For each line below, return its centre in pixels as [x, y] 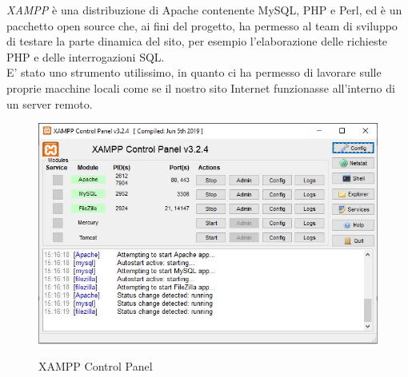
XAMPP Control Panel [96, 366]
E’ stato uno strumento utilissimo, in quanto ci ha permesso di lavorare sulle [194, 72]
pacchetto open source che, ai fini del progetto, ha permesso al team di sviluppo [202, 25]
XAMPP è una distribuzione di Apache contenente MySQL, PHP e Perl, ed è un [204, 10]
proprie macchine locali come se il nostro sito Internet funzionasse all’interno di [201, 87]
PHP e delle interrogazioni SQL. [86, 56]
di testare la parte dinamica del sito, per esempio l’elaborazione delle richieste [197, 41]
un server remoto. [50, 103]
